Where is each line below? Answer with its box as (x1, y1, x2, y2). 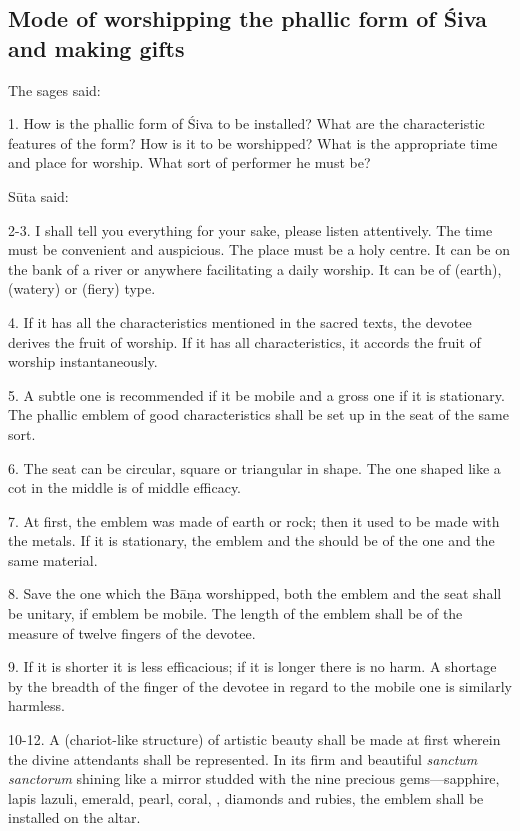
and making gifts (8, 32, 185, 63)
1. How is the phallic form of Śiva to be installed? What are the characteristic (8, 113, 485, 134)
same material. (8, 549, 98, 570)
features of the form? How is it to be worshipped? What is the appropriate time (8, 132, 498, 153)
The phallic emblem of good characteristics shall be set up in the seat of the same (8, 404, 509, 425)
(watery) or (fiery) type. (8, 278, 156, 299)
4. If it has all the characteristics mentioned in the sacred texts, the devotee (8, 311, 472, 332)
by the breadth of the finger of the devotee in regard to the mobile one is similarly (8, 675, 512, 696)
